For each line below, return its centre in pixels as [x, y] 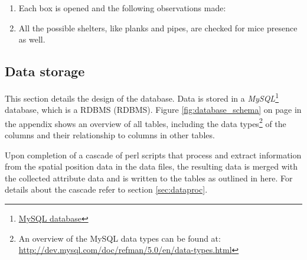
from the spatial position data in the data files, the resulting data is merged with [151, 166]
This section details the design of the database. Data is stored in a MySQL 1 [142, 97]
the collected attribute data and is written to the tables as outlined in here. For [149, 178]
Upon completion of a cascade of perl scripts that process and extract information [153, 155]
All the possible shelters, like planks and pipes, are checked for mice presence [158, 27]
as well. [32, 39]
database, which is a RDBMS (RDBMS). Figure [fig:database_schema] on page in [153, 110]
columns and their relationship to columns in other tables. [110, 135]
